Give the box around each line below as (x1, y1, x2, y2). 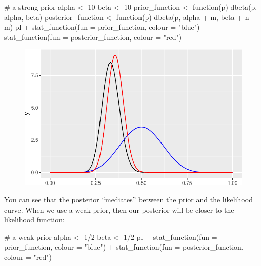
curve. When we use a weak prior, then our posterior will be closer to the (4, 204, 234, 215)
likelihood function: (4, 214, 65, 225)
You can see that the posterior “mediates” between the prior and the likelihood (4, 194, 253, 204)
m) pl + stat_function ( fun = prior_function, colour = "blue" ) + (4, 22, 208, 32)
